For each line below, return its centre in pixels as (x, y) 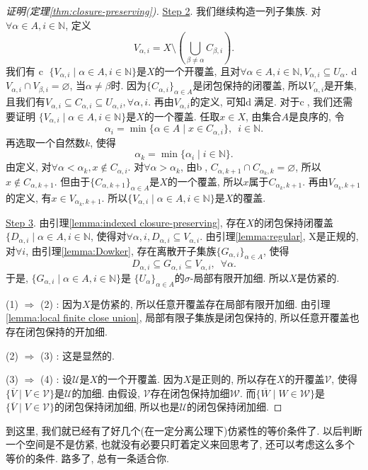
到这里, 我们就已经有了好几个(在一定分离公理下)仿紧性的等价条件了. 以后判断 (184, 430)
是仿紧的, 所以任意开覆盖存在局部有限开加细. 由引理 (210, 303)
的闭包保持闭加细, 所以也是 (117, 407)
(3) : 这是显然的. (77, 355)
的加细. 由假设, (106, 392)
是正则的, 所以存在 (234, 379)
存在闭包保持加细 (190, 392)
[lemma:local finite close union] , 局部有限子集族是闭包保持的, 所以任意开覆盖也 (183, 317)
